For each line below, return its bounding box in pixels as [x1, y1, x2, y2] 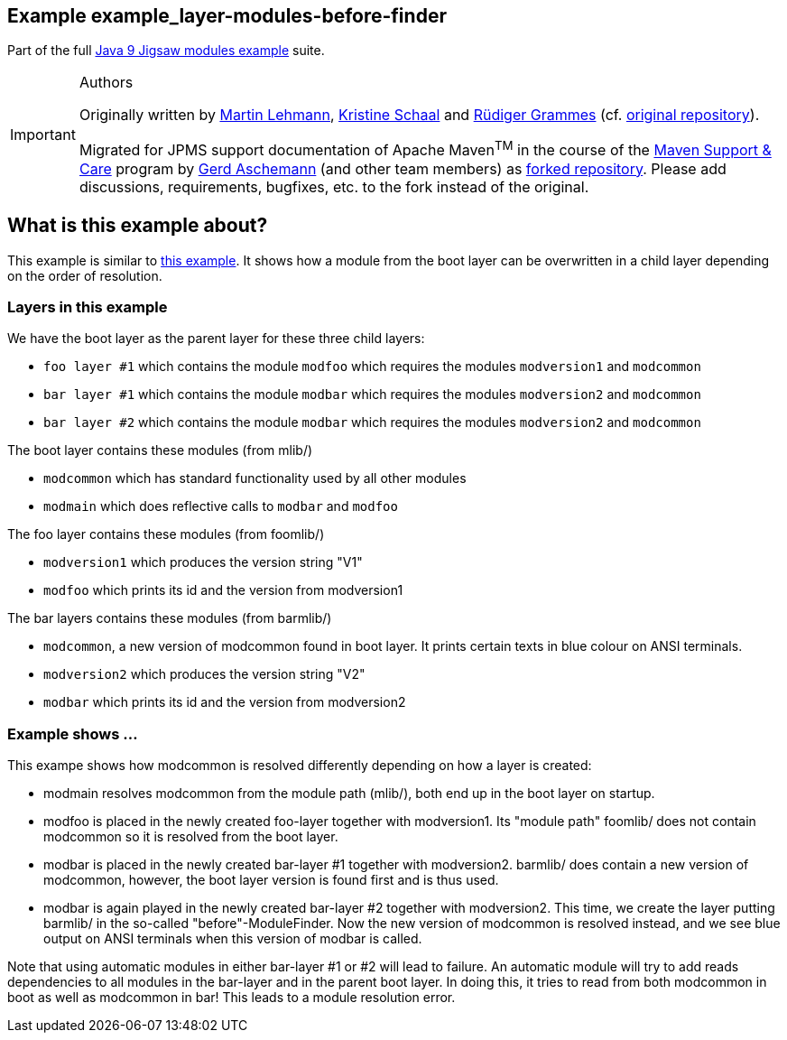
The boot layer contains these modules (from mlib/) [7, 442, 313, 459]
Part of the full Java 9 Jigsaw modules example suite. [7, 42, 325, 59]
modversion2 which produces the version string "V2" [43, 666, 366, 682]
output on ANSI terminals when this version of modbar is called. [43, 931, 422, 947]
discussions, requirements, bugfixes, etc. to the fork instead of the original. [79, 177, 589, 196]
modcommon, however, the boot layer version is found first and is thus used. [43, 872, 499, 888]
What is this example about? [7, 214, 268, 237]
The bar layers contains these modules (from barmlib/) [7, 610, 332, 627]
